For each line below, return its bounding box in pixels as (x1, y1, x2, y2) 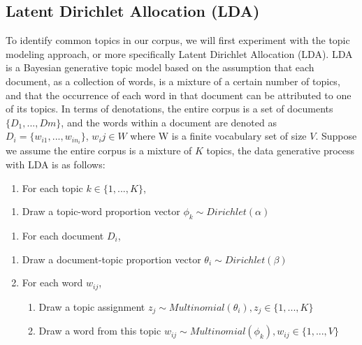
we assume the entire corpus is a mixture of (6, 143, 192, 158)
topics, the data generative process (206, 143, 355, 158)
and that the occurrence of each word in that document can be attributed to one (6, 87, 352, 102)
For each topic (22, 180, 83, 195)
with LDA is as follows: (6, 157, 106, 172)
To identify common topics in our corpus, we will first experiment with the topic (6, 33, 350, 47)
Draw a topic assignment (38, 299, 145, 314)
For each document (22, 228, 104, 243)
